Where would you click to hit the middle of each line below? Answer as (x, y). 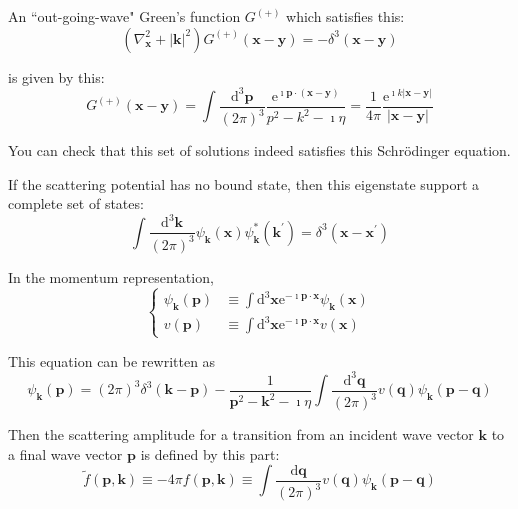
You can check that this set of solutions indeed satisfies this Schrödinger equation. (259, 150)
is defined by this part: (210, 453)
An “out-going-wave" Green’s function (124, 16)
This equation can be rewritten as (112, 360)
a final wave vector (65, 453)
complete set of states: (76, 203)
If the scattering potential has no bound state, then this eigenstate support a (244, 183)
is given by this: (56, 76)
